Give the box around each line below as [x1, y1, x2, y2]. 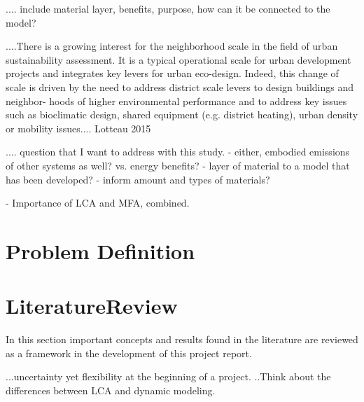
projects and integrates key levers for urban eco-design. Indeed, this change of [6, 66, 339, 81]
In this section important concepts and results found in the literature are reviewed [6, 332, 358, 347]
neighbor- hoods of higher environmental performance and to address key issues [6, 93, 347, 108]
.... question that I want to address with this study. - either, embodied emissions [6, 144, 350, 159]
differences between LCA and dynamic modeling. [6, 383, 216, 397]
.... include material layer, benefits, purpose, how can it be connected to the [6, 1, 330, 15]
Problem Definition [6, 236, 195, 265]
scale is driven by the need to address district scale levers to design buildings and [6, 79, 354, 94]
